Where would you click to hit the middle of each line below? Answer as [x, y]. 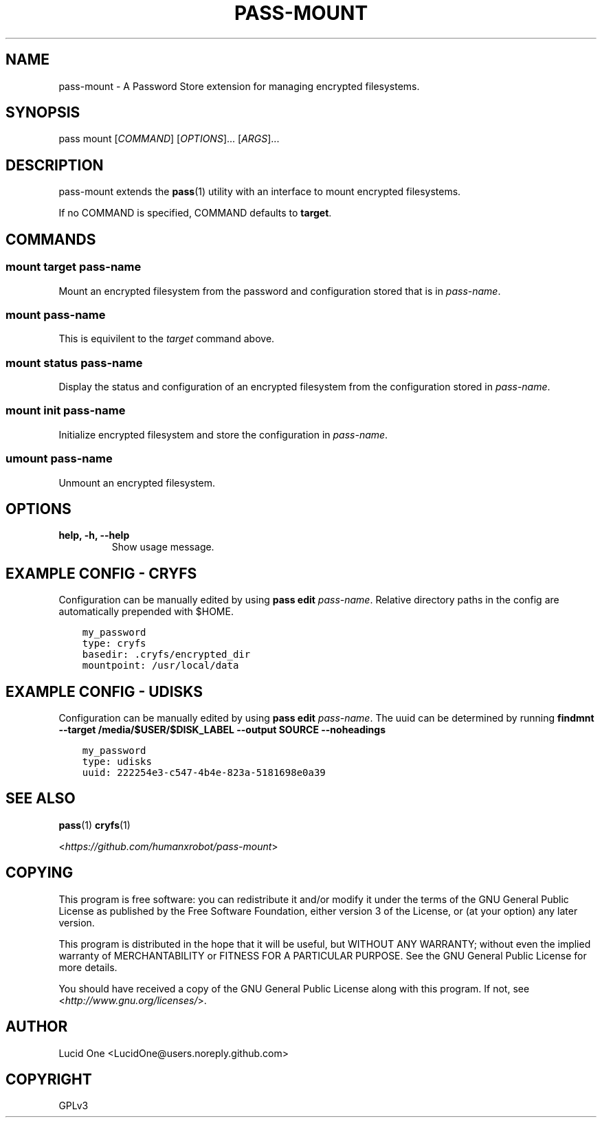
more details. [88, 967]
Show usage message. [163, 547]
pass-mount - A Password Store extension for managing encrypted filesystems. [239, 86]
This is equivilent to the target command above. [167, 339]
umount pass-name [59, 459]
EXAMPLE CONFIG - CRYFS [101, 573]
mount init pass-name [66, 411]
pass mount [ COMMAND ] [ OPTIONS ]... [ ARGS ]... [169, 139]
